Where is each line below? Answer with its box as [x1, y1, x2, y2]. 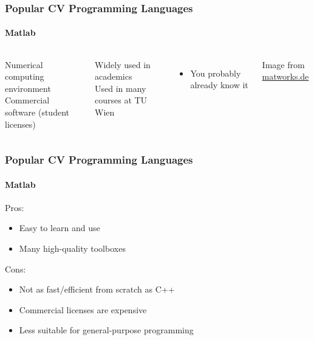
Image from [262, 58, 305, 71]
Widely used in [94, 58, 151, 71]
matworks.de [262, 70, 309, 83]
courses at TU [94, 94, 148, 106]
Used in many [94, 82, 146, 94]
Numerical [5, 58, 43, 71]
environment [5, 82, 51, 94]
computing [5, 70, 44, 83]
